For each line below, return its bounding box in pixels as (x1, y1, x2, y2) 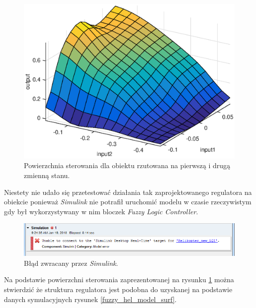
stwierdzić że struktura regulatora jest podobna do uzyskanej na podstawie (4, 284, 233, 295)
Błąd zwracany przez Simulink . (24, 257, 118, 268)
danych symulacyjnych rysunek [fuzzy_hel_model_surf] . (4, 294, 177, 304)
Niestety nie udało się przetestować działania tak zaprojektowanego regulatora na (4, 186, 252, 197)
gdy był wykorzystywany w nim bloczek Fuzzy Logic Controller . (4, 206, 198, 216)
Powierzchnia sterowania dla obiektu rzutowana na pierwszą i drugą (24, 160, 231, 171)
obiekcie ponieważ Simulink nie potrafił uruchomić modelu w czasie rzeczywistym (4, 196, 252, 207)
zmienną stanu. (24, 170, 70, 180)
